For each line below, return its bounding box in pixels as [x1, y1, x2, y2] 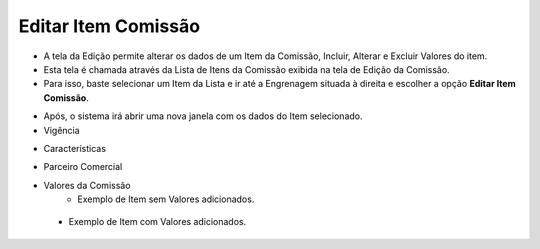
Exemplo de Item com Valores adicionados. [68, 216, 247, 228]
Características [43, 142, 107, 154]
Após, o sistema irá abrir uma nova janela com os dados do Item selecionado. [43, 110, 364, 122]
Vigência [43, 124, 80, 136]
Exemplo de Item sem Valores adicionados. [77, 193, 255, 205]
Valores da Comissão [43, 179, 131, 191]
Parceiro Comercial [43, 161, 123, 173]
